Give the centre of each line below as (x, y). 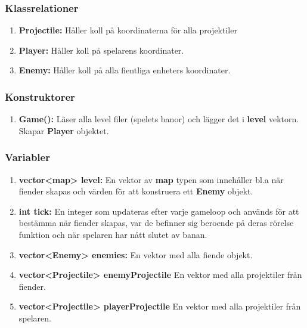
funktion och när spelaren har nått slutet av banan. (113, 234)
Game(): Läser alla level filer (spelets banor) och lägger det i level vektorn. (159, 119)
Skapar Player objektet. (64, 130)
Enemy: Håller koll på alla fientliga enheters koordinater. (125, 70)
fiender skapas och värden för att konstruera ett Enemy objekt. (136, 191)
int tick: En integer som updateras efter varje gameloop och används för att (159, 211)
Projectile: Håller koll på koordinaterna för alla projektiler (128, 30)
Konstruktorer (40, 96)
